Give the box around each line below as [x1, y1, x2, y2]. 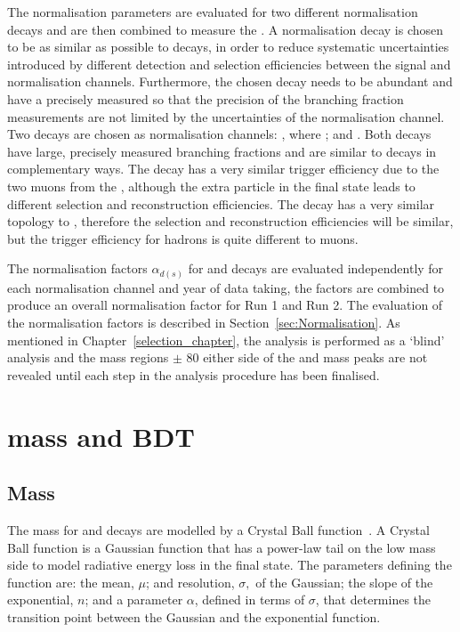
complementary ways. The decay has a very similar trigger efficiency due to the [7, 159, 440, 178]
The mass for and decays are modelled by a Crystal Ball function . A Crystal [7, 520, 430, 539]
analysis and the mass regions [7, 348, 169, 367]
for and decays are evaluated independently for [188, 259, 444, 278]
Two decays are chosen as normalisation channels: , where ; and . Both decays [7, 125, 432, 143]
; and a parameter [85, 590, 183, 609]
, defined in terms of [194, 590, 305, 609]
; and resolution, [145, 572, 235, 591]
